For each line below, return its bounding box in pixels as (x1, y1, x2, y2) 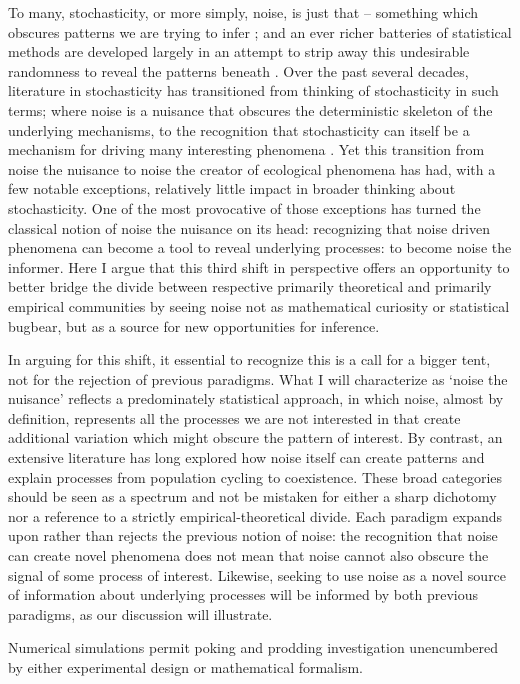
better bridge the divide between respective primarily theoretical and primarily (8, 276, 492, 297)
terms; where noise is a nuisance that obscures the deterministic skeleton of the (8, 99, 493, 120)
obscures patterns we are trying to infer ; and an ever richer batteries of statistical (8, 21, 512, 42)
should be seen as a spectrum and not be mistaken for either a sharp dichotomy (8, 486, 497, 507)
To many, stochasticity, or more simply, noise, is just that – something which (8, 2, 478, 22)
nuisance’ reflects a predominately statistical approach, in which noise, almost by (8, 388, 504, 409)
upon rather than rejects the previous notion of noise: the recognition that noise (8, 525, 498, 546)
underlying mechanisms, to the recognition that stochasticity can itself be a (8, 119, 470, 140)
